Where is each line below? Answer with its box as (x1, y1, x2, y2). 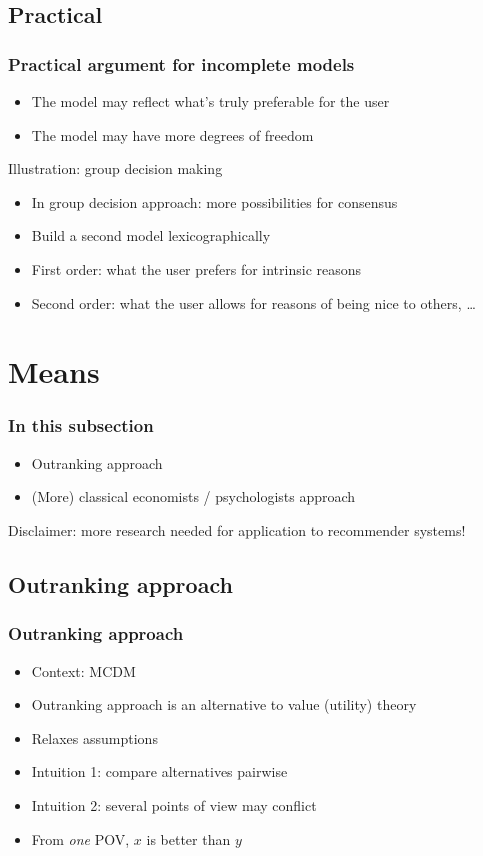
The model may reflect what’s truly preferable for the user (31, 91, 390, 111)
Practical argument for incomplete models (8, 51, 355, 76)
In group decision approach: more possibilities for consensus (31, 191, 398, 212)
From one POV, (31, 828, 130, 849)
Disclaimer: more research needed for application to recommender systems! (8, 519, 466, 540)
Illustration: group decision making (8, 158, 223, 179)
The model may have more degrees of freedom (31, 124, 314, 145)
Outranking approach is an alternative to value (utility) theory (31, 694, 417, 715)
